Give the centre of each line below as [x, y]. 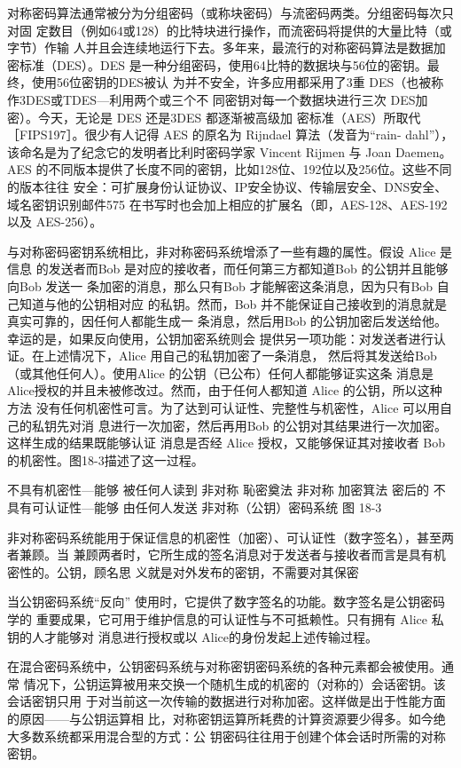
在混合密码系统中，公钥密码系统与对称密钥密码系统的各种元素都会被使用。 [224, 666]
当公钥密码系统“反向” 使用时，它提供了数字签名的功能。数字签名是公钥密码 [226, 602]
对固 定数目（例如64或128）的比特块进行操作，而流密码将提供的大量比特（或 [230, 30]
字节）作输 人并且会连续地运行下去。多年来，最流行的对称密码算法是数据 [220, 48]
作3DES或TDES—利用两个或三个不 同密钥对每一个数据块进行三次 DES [211, 99]
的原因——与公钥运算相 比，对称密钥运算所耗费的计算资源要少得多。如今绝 [227, 718]
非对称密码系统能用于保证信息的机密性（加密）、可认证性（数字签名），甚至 [224, 537]
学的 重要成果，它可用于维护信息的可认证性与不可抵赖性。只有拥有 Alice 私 [226, 619]
